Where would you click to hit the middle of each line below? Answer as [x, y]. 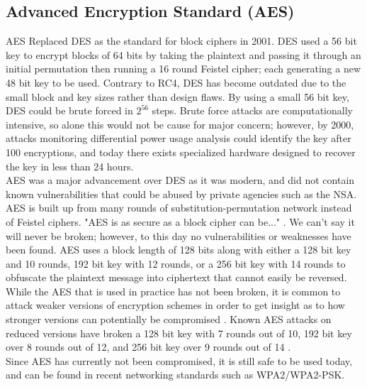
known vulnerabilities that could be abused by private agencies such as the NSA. [181, 193]
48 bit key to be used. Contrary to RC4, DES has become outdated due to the [176, 82]
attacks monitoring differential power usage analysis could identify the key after [179, 138]
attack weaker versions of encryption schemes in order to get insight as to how [175, 305]
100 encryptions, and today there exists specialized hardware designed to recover [181, 152]
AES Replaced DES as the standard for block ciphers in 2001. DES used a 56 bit [181, 41]
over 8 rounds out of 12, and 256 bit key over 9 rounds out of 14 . [148, 347]
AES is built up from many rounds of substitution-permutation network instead [179, 208]
